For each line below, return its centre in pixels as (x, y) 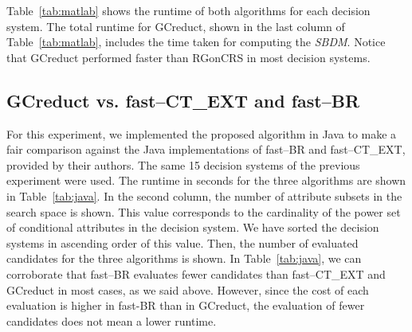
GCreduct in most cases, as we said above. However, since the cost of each (188, 289)
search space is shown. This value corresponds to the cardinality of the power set (204, 211)
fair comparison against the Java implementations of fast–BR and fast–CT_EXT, (206, 149)
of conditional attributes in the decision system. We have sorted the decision (193, 227)
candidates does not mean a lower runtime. (112, 320)
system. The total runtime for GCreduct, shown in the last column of (176, 26)
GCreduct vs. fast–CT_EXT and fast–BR (183, 100)
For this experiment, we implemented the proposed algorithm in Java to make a (202, 133)
